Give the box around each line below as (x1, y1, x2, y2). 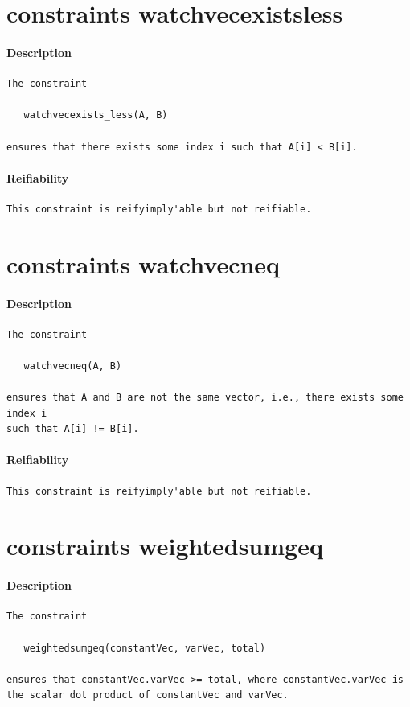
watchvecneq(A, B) (23, 360, 122, 372)
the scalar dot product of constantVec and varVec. (6, 689, 289, 701)
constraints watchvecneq (6, 247, 281, 280)
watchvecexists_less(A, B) (23, 109, 168, 121)
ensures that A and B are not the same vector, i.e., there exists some (6, 392, 404, 404)
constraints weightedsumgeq (6, 529, 323, 562)
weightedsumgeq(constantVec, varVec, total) (23, 642, 266, 654)
